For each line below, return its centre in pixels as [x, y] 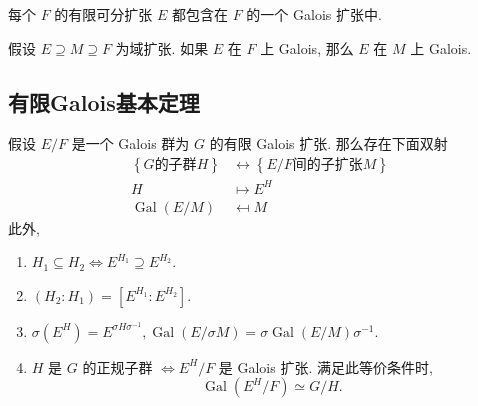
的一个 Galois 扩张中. [314, 14]
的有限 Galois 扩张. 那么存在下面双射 [328, 143]
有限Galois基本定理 [104, 101]
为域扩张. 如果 [162, 47]
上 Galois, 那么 [307, 47]
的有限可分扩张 [103, 14]
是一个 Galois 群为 [130, 143]
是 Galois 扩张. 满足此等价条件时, [325, 366]
